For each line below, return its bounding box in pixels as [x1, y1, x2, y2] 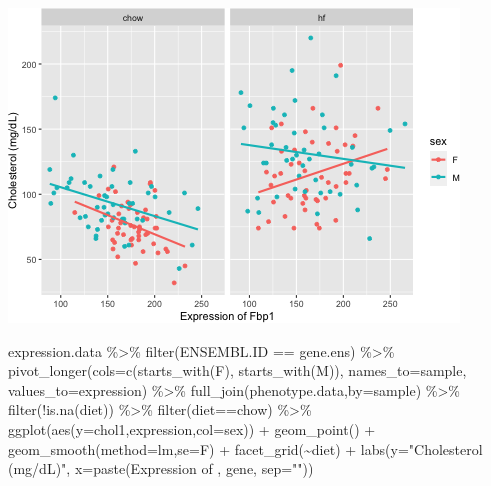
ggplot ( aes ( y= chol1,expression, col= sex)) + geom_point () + [8, 418, 376, 439]
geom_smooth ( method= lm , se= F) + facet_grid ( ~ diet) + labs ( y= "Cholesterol [8, 438, 483, 459]
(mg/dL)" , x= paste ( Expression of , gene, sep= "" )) [8, 458, 314, 479]
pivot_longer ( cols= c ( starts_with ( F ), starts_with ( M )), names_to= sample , [8, 360, 467, 381]
